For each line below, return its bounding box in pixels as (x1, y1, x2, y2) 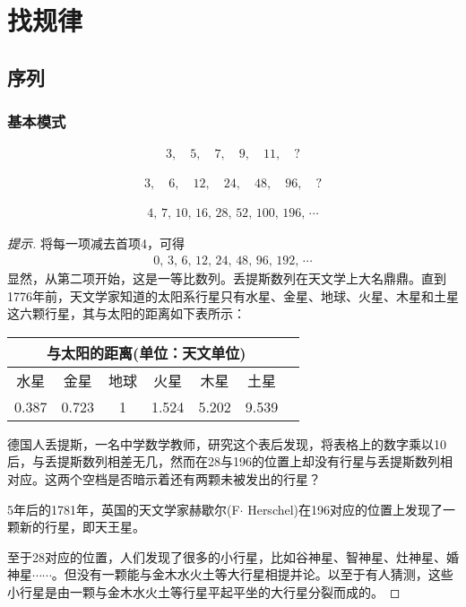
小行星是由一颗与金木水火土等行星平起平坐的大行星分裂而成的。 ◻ (7, 583, 401, 602)
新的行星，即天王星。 (19, 517, 145, 536)
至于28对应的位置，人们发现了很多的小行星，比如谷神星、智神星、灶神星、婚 (7, 547, 459, 566)
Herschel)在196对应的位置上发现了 (247, 499, 444, 518)
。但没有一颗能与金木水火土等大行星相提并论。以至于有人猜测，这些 (51, 565, 453, 584)
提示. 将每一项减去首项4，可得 (7, 234, 185, 253)
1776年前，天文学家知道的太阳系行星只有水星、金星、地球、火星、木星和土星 (7, 286, 459, 305)
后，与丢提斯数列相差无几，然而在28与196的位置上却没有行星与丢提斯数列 (7, 452, 440, 471)
